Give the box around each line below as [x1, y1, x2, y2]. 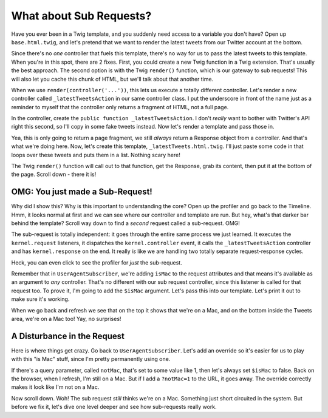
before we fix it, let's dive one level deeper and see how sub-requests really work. [11, 403, 217, 411]
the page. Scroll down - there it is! [11, 170, 97, 178]
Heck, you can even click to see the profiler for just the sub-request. [11, 258, 182, 266]
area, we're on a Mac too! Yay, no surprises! [11, 315, 121, 322]
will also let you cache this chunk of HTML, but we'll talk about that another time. [11, 75, 214, 83]
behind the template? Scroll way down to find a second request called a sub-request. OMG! [11, 220, 240, 227]
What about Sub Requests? [11, 9, 152, 22]
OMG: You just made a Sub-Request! [11, 187, 153, 197]
